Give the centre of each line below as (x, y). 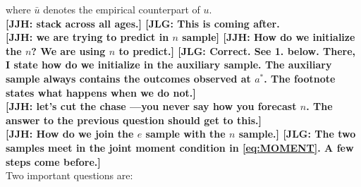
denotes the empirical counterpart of (122, 9)
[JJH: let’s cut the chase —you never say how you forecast (151, 106)
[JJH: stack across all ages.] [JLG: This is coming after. (143, 23)
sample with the (185, 134)
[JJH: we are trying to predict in (87, 37)
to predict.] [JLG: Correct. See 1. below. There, (237, 50)
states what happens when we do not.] (101, 92)
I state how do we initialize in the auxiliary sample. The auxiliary (169, 65)
